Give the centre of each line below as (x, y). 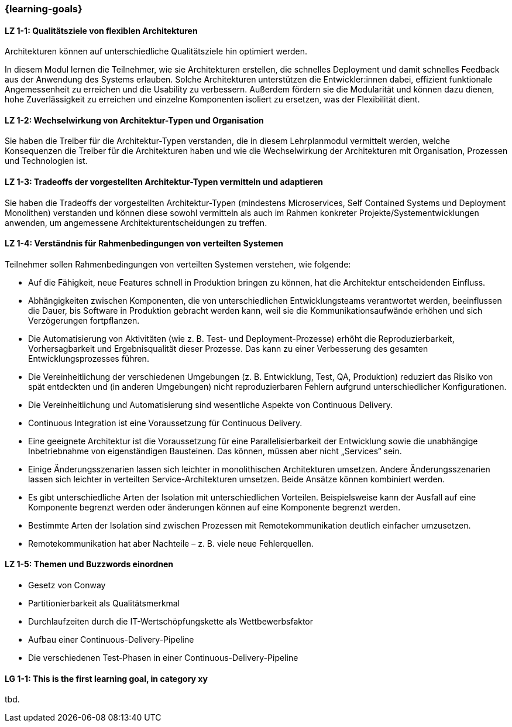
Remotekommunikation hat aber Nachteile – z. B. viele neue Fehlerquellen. (171, 543)
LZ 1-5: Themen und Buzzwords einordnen (89, 564)
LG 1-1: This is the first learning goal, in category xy (106, 678)
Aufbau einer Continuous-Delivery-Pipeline (111, 640)
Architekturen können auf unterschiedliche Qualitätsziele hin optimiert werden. (156, 52)
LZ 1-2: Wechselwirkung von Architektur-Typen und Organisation (134, 120)
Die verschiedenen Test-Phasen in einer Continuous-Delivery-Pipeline (163, 658)
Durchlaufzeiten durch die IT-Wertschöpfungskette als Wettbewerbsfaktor (171, 622)
